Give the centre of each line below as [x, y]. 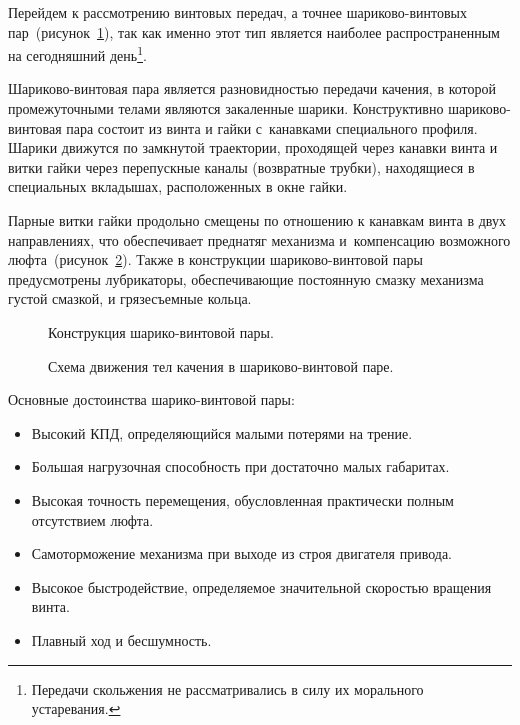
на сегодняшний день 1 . [77, 53]
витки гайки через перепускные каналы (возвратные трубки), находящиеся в [241, 166]
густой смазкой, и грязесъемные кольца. [130, 298]
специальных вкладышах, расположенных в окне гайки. [178, 186]
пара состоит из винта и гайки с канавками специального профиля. [272, 127]
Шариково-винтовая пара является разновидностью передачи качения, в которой [252, 88]
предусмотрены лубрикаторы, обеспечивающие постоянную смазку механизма [246, 278]
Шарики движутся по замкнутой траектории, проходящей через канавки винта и [253, 147]
